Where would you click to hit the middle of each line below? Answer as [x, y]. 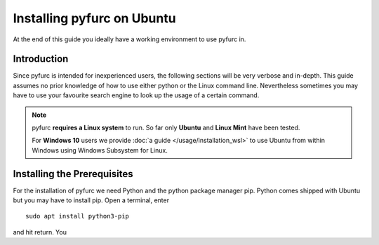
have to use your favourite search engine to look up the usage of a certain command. [136, 95]
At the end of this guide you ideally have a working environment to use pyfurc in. [129, 39]
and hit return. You [40, 232]
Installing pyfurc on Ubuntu [94, 18]
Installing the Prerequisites [73, 174]
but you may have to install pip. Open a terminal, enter [91, 200]
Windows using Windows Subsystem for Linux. [100, 150]
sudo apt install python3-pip [78, 216]
